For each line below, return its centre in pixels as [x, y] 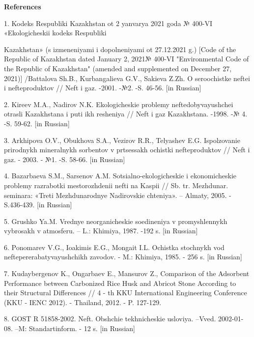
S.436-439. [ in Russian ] [38, 205]
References [23, 6]
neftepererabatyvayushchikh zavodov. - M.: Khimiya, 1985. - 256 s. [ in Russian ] [123, 257]
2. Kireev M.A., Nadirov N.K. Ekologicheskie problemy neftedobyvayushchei [119, 104]
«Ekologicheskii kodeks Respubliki [55, 33]
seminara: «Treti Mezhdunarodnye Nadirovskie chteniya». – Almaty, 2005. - [118, 195]
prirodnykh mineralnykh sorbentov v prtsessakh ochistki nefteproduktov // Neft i [127, 150]
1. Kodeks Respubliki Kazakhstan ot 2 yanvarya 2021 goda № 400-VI [108, 23]
